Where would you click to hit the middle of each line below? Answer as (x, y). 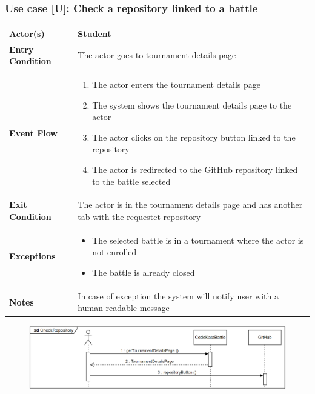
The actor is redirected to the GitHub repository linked (195, 169)
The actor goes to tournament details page (157, 55)
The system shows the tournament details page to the (192, 105)
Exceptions (32, 256)
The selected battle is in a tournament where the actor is (198, 240)
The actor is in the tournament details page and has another (190, 205)
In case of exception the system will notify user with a (178, 295)
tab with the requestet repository (139, 216)
